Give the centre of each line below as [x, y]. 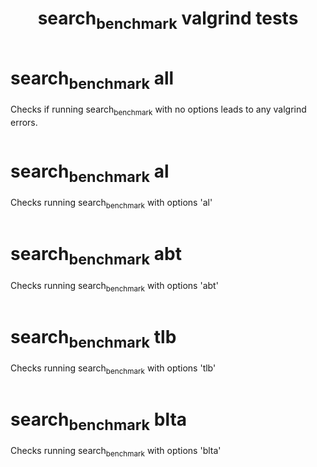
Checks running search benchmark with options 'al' [111, 204]
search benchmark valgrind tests [168, 20]
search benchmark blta [99, 421]
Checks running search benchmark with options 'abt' [114, 286]
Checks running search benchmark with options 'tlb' [113, 369]
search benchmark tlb [93, 338]
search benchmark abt [96, 256]
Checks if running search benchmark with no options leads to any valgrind [158, 110]
